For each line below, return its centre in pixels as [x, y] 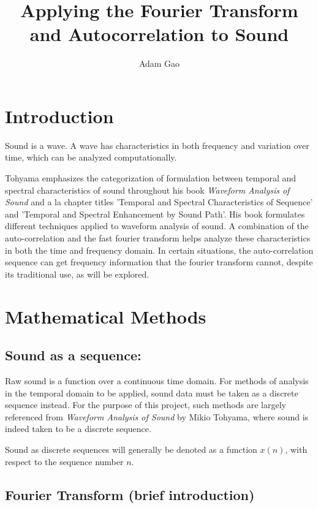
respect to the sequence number [64, 461]
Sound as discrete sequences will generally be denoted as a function [131, 449]
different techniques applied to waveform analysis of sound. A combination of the [157, 226]
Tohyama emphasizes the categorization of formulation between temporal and [151, 178]
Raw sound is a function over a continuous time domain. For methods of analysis [157, 380]
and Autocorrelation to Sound [159, 34]
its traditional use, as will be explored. [77, 274]
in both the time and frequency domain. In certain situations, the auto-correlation [159, 250]
